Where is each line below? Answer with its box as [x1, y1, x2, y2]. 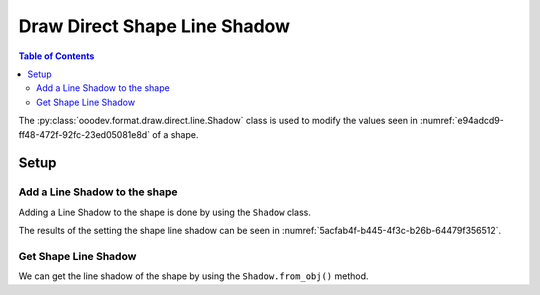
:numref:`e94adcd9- [420, 115, 504, 127]
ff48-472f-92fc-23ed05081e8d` [18, 128, 150, 140]
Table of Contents [18, 50, 95, 62]
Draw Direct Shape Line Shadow [18, 15, 290, 37]
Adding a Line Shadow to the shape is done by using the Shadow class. [18, 206, 312, 218]
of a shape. [151, 128, 199, 140]
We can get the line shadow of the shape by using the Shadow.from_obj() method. [18, 270, 369, 282]
